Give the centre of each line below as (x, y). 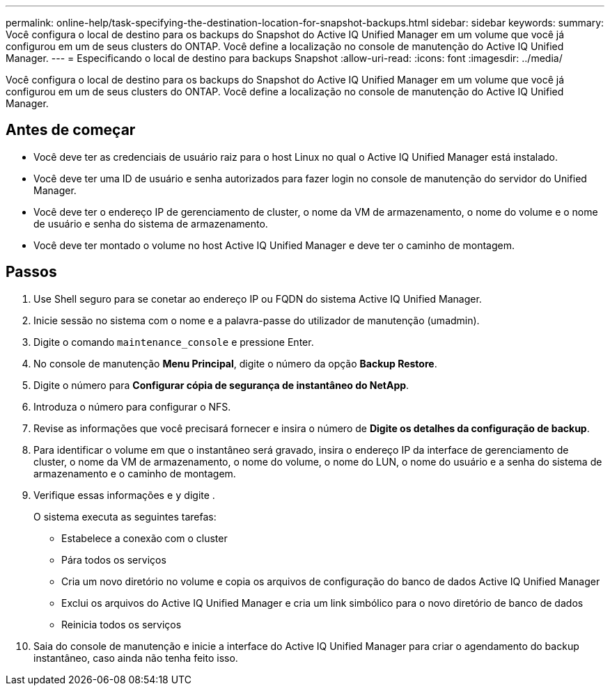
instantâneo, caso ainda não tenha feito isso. (136, 658)
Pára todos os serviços (114, 559)
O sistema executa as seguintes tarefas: (125, 516)
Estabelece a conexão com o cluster (144, 538)
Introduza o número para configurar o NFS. (132, 406)
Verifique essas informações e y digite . (124, 495)
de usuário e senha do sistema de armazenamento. (151, 223)
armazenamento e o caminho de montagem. (135, 473)
